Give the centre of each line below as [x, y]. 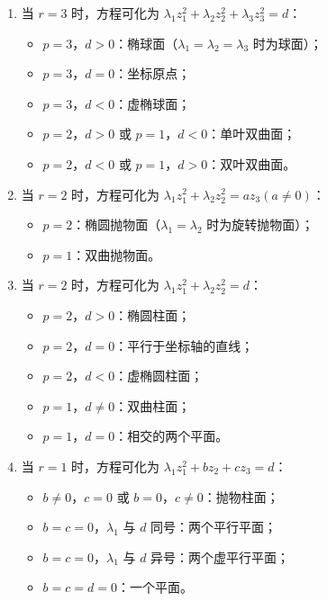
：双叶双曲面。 [252, 163]
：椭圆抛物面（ [117, 224]
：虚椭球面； [153, 103]
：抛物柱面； [241, 496]
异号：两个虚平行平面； [220, 556]
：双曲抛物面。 [117, 254]
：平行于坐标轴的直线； [184, 345]
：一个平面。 [154, 587]
